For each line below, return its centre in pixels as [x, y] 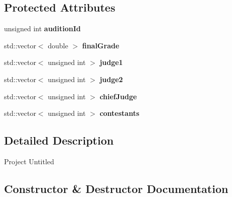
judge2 [111, 79]
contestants [120, 113]
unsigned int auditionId [42, 28]
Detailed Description [59, 140]
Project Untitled [29, 161]
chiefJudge [118, 96]
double [58, 45]
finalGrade [101, 45]
